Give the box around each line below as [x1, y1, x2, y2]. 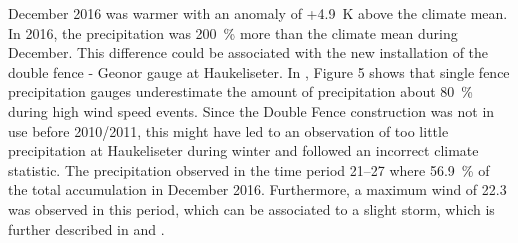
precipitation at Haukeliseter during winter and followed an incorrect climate [8, 140, 479, 161]
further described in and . [8, 218, 165, 239]
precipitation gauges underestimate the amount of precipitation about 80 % [8, 81, 474, 102]
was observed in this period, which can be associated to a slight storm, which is [8, 198, 495, 219]
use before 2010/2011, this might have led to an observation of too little [8, 120, 449, 141]
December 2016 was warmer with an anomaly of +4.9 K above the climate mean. [8, 3, 508, 23]
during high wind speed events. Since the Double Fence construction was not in [8, 100, 495, 121]
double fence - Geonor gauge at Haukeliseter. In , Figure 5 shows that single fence [8, 61, 510, 82]
